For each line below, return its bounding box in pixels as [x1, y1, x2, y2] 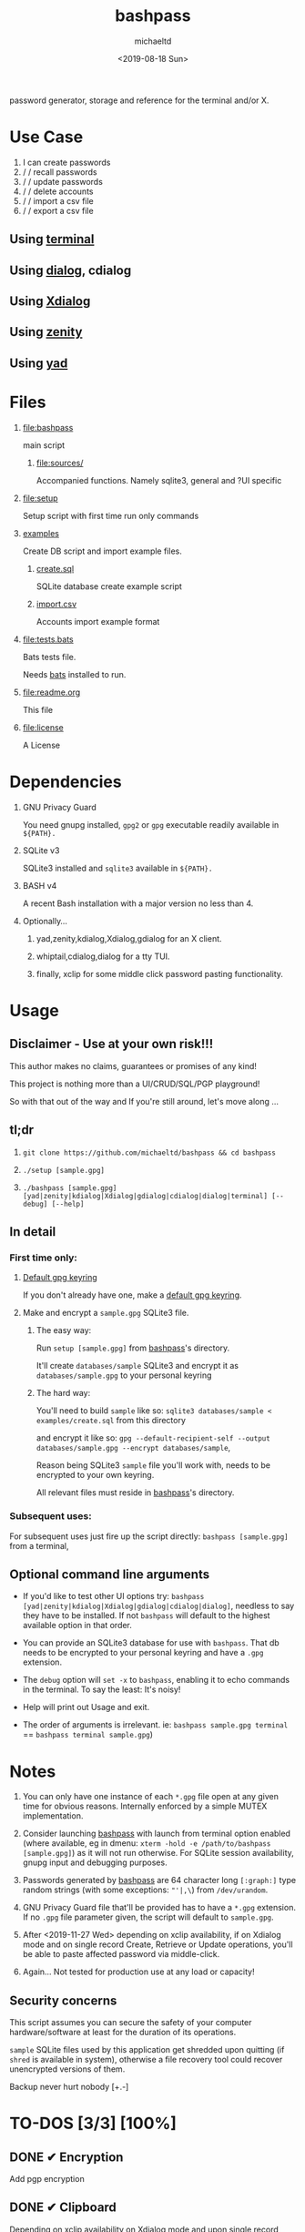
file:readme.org [22, 687, 81, 698]
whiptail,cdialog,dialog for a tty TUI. [36, 951, 170, 962]
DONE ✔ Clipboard [9, 2200, 117, 2216]
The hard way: [36, 1388, 91, 1399]
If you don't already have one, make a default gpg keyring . [22, 1289, 243, 1300]
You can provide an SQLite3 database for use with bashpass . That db [22, 1637, 280, 1648]
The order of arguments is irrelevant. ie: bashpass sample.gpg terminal [22, 1719, 289, 1730]
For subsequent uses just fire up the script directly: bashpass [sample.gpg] [9, 1531, 289, 1542]
